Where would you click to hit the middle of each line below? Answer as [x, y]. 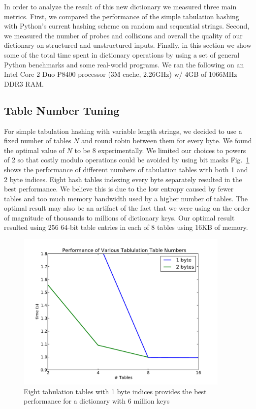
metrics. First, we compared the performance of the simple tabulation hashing [122, 16]
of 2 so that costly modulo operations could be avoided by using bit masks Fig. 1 [127, 160]
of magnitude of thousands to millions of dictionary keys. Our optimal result [119, 217]
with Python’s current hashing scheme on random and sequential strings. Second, [127, 26]
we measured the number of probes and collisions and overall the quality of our [123, 35]
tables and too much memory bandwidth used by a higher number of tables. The [126, 198]
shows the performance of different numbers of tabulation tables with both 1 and [126, 169]
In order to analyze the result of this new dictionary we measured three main [120, 6]
